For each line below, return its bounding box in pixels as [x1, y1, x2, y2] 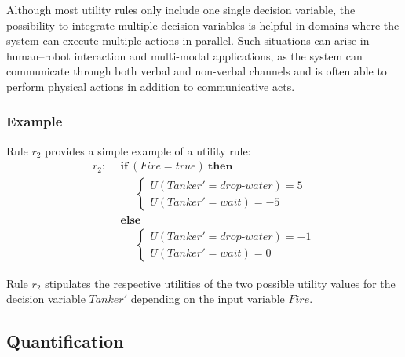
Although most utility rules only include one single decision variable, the [6, 2, 356, 17]
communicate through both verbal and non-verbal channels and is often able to [6, 63, 387, 79]
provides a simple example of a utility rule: [45, 142, 251, 158]
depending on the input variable [130, 290, 285, 307]
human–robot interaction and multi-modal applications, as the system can [6, 47, 363, 64]
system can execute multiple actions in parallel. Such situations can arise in [6, 32, 370, 49]
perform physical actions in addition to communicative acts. [6, 78, 295, 94]
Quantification [6, 329, 124, 353]
